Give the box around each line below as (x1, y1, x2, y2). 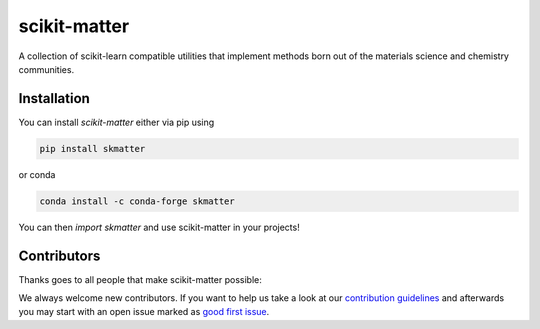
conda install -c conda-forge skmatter (39, 195, 235, 207)
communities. (18, 63, 75, 75)
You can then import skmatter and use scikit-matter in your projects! (18, 221, 300, 233)
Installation (18, 90, 90, 107)
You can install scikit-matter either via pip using (18, 116, 215, 128)
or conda (18, 168, 56, 180)
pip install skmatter (39, 143, 146, 154)
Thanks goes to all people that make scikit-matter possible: (18, 273, 262, 285)
